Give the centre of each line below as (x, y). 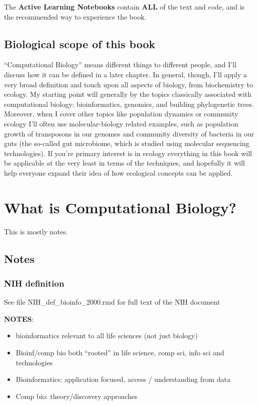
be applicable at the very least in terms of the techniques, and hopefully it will (124, 163)
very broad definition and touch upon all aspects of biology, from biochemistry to (128, 84)
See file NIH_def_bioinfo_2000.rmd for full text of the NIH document (112, 302)
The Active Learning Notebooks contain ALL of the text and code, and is (124, 7)
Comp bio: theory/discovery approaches (76, 396)
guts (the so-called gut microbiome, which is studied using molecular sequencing (127, 143)
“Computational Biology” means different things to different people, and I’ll (120, 64)
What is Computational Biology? (120, 207)
